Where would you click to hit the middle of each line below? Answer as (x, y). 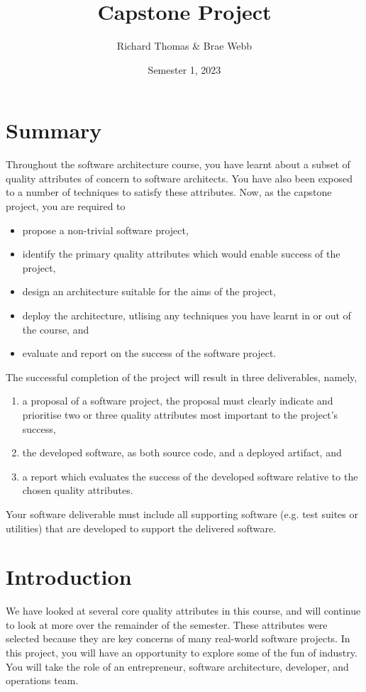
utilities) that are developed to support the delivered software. (141, 528)
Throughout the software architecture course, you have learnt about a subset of (178, 164)
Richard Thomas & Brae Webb (184, 46)
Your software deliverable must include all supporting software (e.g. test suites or (182, 513)
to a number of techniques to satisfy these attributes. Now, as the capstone (169, 192)
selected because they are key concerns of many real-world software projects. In (178, 638)
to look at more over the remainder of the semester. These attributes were (167, 624)
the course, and (56, 329)
